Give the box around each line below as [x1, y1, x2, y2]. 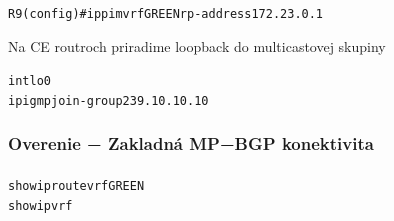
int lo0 [8, 74, 51, 89]
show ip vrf [8, 198, 73, 213]
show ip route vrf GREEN [8, 179, 145, 193]
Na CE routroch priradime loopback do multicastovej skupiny [8, 35, 386, 56]
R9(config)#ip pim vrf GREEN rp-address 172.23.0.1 [8, 7, 324, 21]
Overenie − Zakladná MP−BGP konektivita [8, 131, 374, 156]
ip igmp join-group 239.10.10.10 [8, 93, 209, 108]
